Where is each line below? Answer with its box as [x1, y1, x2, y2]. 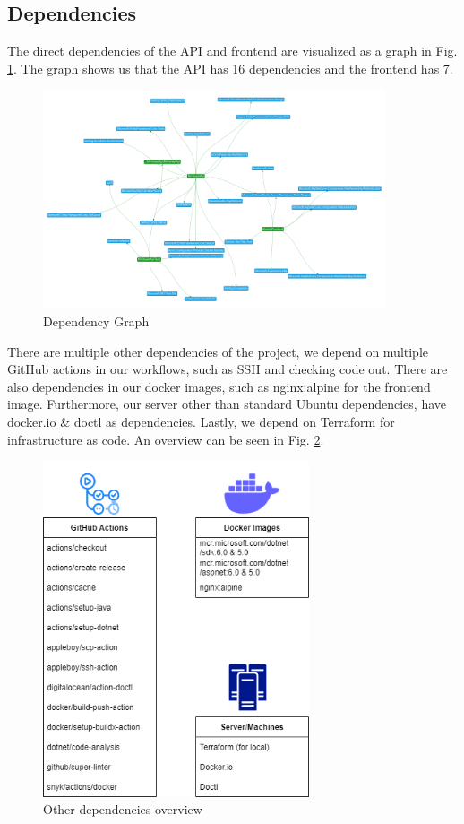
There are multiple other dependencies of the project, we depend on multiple [7, 342, 429, 360]
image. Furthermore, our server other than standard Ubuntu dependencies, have [7, 395, 446, 413]
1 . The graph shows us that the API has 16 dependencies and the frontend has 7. [7, 58, 453, 77]
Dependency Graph [43, 312, 150, 331]
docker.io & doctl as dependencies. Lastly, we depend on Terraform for [7, 412, 395, 431]
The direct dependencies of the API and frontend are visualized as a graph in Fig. [7, 41, 458, 60]
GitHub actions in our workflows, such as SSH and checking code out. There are [7, 360, 448, 378]
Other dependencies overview [43, 800, 202, 819]
